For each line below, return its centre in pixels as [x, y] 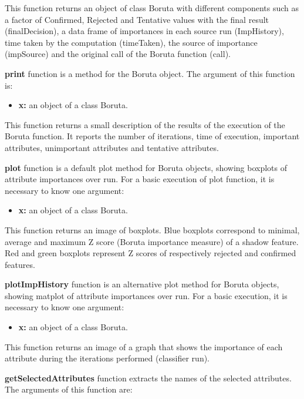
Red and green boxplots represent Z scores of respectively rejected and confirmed [151, 253]
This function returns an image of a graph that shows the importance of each [144, 346]
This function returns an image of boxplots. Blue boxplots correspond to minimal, [152, 229]
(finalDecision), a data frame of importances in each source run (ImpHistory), [144, 31]
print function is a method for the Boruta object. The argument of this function [150, 73]
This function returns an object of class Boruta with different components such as [152, 8]
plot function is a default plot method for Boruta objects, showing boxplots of [146, 167]
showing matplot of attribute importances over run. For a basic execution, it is [146, 295]
